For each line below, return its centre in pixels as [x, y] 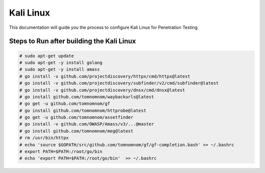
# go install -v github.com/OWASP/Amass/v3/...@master [87, 124]
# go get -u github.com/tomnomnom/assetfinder [76, 118]
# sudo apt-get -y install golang [61, 63]
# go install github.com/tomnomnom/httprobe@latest [83, 110]
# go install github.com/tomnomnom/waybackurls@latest [87, 97]
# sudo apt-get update [47, 56]
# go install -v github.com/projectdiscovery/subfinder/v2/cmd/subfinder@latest [119, 83]
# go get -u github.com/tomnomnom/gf [65, 104]
